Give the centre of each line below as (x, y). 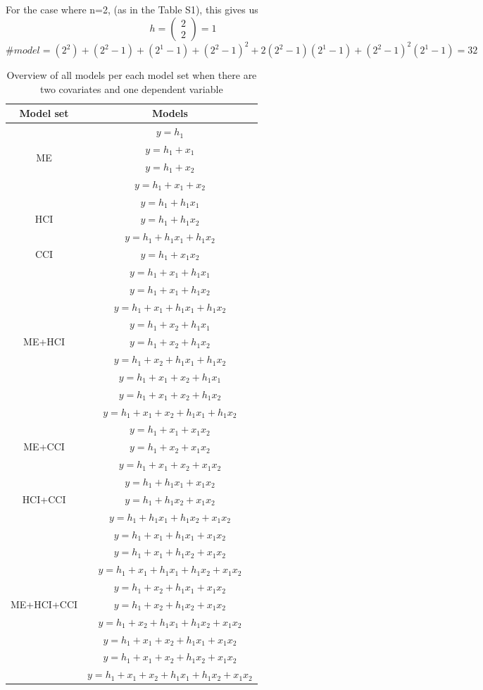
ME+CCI (44, 446)
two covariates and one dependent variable (132, 88)
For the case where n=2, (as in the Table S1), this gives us (132, 9)
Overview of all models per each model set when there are (132, 75)
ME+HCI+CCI (44, 604)
